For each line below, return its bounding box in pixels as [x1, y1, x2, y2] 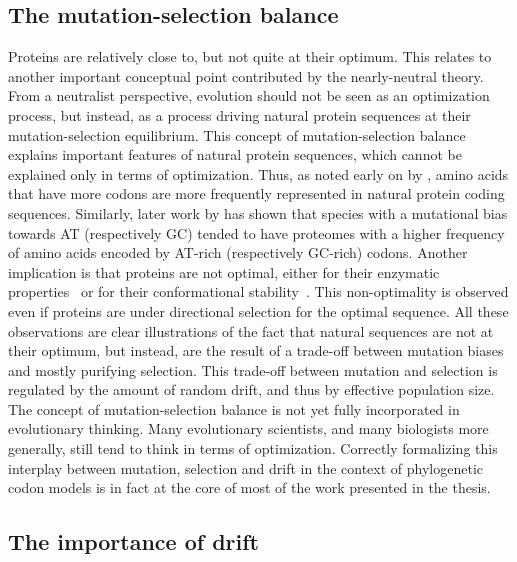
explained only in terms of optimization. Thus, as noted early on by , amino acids [8, 163, 509, 184]
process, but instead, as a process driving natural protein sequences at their [8, 104, 471, 125]
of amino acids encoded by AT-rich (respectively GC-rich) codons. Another [8, 242, 468, 263]
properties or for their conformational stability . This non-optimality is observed [8, 281, 509, 302]
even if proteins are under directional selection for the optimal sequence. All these [8, 300, 509, 321]
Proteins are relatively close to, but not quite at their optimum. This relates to [8, 46, 492, 67]
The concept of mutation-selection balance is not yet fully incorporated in [8, 398, 460, 419]
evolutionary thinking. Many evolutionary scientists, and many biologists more [8, 418, 489, 439]
